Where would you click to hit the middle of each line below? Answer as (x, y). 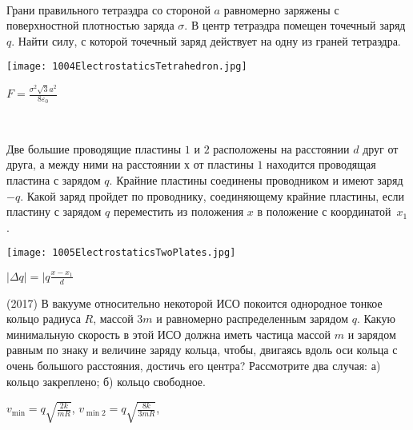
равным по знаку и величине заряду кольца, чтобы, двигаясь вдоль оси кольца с (202, 350)
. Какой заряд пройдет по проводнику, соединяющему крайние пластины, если (212, 195)
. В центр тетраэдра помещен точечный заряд (295, 25)
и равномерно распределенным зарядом (252, 319)
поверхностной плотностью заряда (90, 25)
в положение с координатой (324, 211)
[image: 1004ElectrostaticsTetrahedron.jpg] (127, 67)
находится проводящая (321, 164)
